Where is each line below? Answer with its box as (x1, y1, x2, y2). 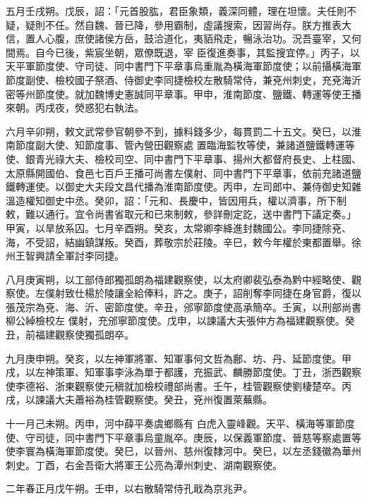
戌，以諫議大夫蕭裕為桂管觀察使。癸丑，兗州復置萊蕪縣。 (6, 392, 272, 407)
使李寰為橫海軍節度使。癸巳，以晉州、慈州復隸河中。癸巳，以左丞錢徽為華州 (6, 444, 361, 458)
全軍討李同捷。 (54, 248, 124, 263)
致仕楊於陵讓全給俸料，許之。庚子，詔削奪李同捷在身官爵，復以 (64, 286, 361, 300)
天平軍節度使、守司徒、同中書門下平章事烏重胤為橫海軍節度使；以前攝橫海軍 (6, 59, 361, 73)
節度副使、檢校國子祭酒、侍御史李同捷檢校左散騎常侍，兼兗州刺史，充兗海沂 (6, 72, 361, 87)
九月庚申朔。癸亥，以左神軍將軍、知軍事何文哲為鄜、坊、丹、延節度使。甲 (6, 350, 351, 365)
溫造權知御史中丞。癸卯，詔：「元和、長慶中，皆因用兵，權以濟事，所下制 (6, 193, 347, 207)
